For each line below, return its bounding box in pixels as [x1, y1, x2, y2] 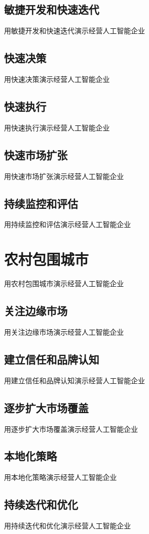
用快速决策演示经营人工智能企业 [4, 74, 110, 84]
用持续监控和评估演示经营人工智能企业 [4, 219, 131, 230]
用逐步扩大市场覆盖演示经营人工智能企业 [4, 423, 138, 434]
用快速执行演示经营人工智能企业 [4, 122, 110, 132]
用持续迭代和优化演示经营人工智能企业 [4, 520, 131, 531]
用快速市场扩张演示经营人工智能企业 [4, 170, 124, 181]
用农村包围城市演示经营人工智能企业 [4, 278, 124, 289]
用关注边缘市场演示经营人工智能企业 [4, 326, 124, 337]
